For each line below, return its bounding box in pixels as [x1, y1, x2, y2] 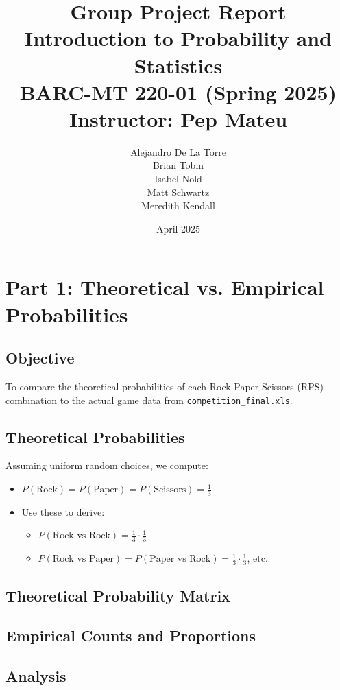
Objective [5, 347, 75, 368]
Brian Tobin [152, 158, 204, 172]
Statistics [134, 51, 223, 79]
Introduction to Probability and [25, 24, 332, 52]
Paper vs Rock [149, 554, 211, 564]
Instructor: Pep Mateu [69, 104, 288, 132]
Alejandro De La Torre [130, 144, 226, 158]
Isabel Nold [154, 171, 202, 186]
